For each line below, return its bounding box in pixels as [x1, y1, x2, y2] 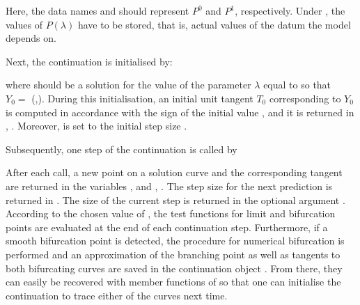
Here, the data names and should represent [6, 3, 189, 17]
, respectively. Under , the [235, 3, 345, 17]
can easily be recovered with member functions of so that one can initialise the [6, 274, 341, 289]
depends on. [6, 31, 56, 45]
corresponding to [269, 91, 341, 105]
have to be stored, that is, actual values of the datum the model [77, 17, 351, 31]
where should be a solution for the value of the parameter [6, 77, 251, 92]
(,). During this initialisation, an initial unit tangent [31, 91, 253, 105]
